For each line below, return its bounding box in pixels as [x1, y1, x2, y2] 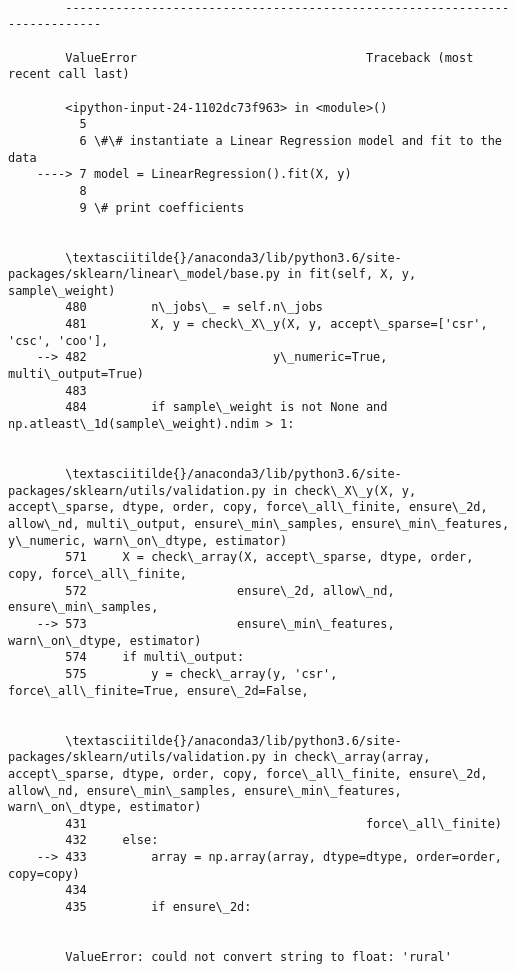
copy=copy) [8, 866, 80, 881]
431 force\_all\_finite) [65, 816, 502, 831]
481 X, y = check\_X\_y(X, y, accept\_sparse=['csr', [65, 317, 488, 332]
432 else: [65, 833, 159, 848]
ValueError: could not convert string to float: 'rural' [65, 950, 452, 965]
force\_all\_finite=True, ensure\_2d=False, [8, 683, 309, 698]
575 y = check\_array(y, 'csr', [65, 666, 338, 681]
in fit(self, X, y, [287, 267, 417, 282]
